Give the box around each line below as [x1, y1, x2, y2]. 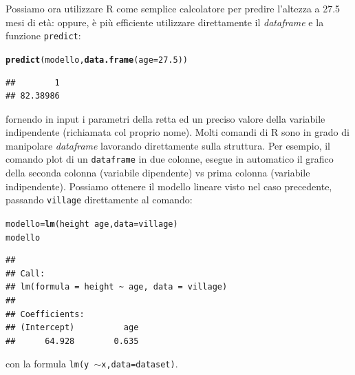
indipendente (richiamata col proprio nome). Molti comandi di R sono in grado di [6, 125, 349, 139]
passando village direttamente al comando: [6, 192, 193, 207]
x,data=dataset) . [101, 356, 178, 371]
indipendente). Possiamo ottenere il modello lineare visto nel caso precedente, [6, 179, 332, 193]
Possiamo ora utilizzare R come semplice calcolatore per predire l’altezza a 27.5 [6, 1, 341, 15]
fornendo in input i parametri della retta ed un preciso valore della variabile [6, 111, 325, 125]
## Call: [6, 268, 45, 278]
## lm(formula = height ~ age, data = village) [6, 282, 228, 292]
